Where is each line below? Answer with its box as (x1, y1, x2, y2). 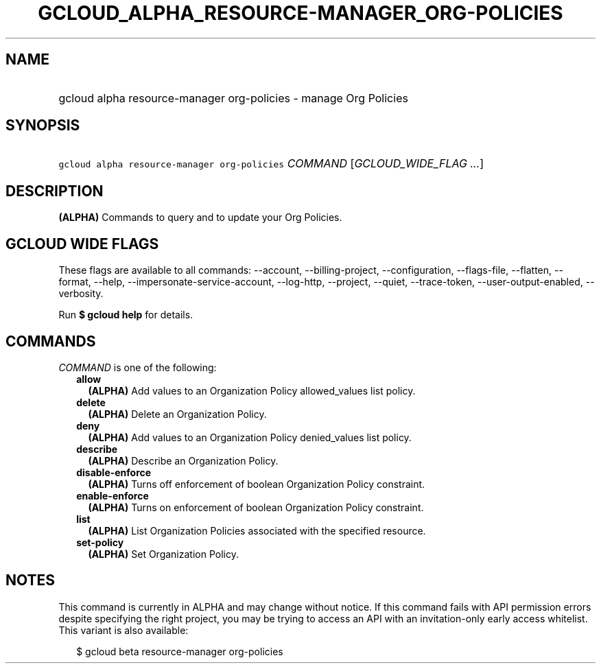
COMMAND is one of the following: (58, 361, 217, 373)
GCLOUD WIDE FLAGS (5, 235, 159, 253)
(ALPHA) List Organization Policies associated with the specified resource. (88, 524, 426, 537)
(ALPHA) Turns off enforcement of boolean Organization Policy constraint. (88, 478, 425, 490)
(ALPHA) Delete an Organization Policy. (88, 408, 267, 420)
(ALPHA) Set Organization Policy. (88, 548, 239, 560)
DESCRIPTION (5, 182, 104, 200)
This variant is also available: (58, 624, 189, 636)
